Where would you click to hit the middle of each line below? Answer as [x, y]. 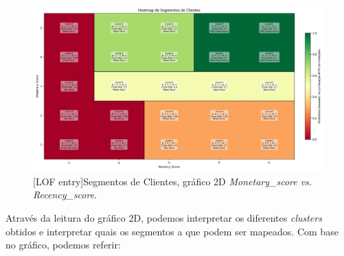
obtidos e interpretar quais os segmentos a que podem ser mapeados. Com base [172, 231]
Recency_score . [65, 195]
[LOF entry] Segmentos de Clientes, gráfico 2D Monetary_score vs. [173, 181]
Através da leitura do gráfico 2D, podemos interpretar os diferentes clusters [164, 218]
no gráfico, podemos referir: [63, 245]
